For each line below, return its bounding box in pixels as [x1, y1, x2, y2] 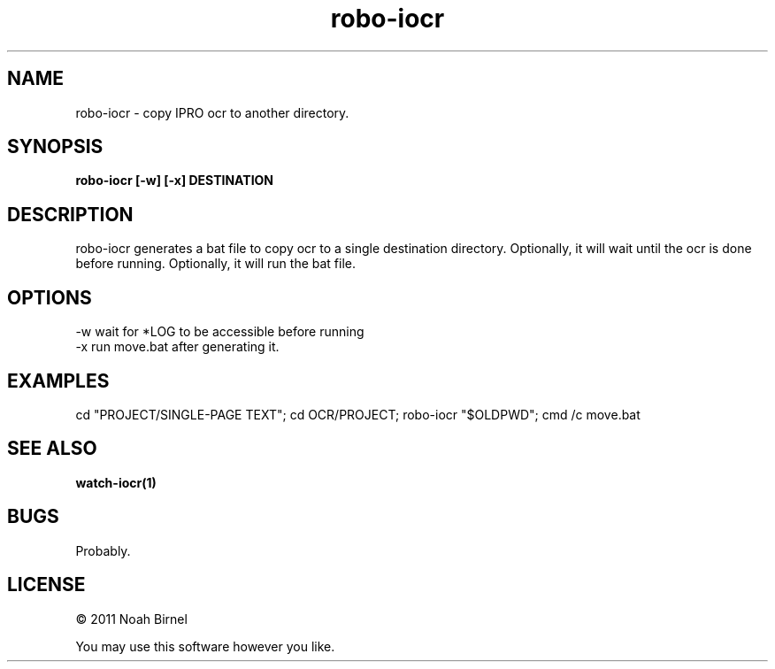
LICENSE [7, 573, 86, 596]
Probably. [75, 542, 131, 558]
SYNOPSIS [7, 135, 104, 158]
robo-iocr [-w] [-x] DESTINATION [75, 173, 274, 188]
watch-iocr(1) [75, 474, 157, 490]
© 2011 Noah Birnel [75, 611, 188, 627]
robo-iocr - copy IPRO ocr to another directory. [75, 104, 349, 120]
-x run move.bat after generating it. [75, 339, 280, 355]
